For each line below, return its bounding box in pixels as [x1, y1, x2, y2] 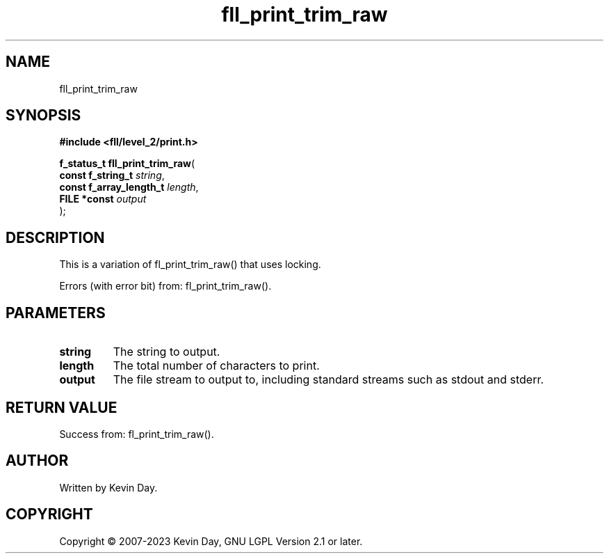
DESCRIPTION [6, 228, 105, 246]
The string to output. [113, 345, 220, 359]
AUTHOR [6, 452, 69, 470]
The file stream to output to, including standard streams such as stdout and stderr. [113, 372, 544, 387]
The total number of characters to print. [113, 359, 320, 373]
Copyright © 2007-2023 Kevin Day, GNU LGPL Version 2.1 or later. [59, 535, 363, 547]
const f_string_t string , [59, 169, 165, 182]
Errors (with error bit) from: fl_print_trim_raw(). [59, 280, 272, 292]
